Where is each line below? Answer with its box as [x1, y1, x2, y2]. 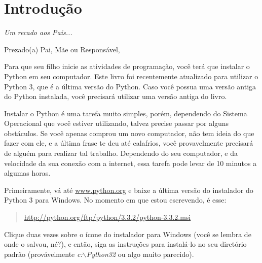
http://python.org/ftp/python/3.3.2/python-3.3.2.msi [24, 212, 191, 222]
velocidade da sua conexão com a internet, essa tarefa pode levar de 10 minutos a [4, 157, 257, 168]
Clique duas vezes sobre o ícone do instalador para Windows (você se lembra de [4, 228, 251, 239]
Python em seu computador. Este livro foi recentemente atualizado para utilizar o [4, 71, 258, 81]
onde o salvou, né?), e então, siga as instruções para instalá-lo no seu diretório [4, 239, 247, 249]
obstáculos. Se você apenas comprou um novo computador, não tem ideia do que [4, 127, 254, 138]
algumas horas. [4, 168, 51, 178]
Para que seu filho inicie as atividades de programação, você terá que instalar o [4, 61, 250, 72]
